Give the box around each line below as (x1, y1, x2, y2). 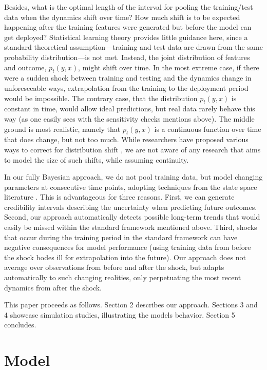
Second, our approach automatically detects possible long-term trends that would (4, 211, 260, 222)
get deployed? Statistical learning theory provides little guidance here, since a (4, 31, 248, 42)
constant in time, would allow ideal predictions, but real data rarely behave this (4, 103, 255, 114)
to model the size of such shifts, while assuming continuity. (4, 154, 189, 165)
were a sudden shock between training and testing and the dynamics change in (4, 72, 252, 83)
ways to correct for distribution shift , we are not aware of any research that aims (4, 144, 261, 154)
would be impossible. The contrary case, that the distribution (4, 92, 198, 103)
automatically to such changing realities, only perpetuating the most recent (4, 272, 241, 283)
